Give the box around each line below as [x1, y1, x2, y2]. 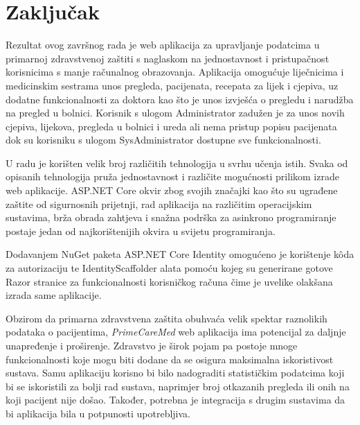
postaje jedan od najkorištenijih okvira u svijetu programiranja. [6, 223, 276, 238]
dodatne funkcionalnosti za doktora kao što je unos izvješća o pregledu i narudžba [6, 92, 354, 106]
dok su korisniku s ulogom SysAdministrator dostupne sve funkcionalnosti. [6, 132, 321, 147]
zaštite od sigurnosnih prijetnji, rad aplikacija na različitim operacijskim [6, 196, 312, 211]
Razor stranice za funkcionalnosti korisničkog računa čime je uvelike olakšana [6, 274, 333, 288]
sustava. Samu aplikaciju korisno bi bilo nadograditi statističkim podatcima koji [6, 365, 345, 380]
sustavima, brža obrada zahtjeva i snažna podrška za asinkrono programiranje [6, 210, 336, 225]
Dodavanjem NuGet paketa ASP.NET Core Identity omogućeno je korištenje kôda [6, 247, 354, 261]
